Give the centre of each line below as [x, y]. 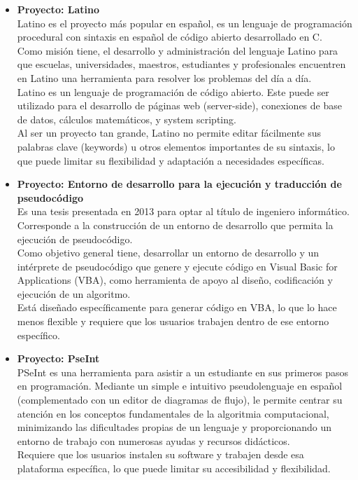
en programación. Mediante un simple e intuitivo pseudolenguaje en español [180, 386]
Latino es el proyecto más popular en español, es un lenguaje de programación [185, 23]
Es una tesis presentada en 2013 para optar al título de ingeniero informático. [183, 211]
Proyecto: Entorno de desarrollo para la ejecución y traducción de [179, 184]
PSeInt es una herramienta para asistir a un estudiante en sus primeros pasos [183, 372]
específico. [38, 335]
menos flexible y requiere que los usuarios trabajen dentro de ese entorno [173, 321]
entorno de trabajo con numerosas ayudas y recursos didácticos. [153, 440]
